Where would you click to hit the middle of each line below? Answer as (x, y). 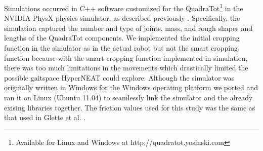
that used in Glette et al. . (45, 117)
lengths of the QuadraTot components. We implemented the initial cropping (122, 38)
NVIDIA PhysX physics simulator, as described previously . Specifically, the (122, 18)
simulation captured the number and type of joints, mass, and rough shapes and (128, 28)
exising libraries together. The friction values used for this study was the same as (130, 107)
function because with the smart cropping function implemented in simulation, (126, 58)
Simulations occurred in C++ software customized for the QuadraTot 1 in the (124, 7)
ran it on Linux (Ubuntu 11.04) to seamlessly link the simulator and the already (128, 97)
